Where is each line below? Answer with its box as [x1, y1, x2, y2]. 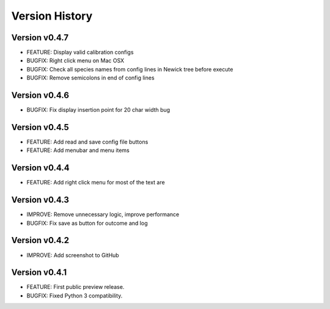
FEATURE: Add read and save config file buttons [26, 138, 148, 146]
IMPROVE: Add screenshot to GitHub [26, 251, 119, 259]
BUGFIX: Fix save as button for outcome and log [26, 219, 148, 227]
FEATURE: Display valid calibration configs [26, 49, 134, 56]
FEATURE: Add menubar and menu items [26, 147, 130, 154]
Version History [11, 9, 93, 23]
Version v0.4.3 [11, 195, 70, 205]
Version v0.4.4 [11, 162, 70, 173]
